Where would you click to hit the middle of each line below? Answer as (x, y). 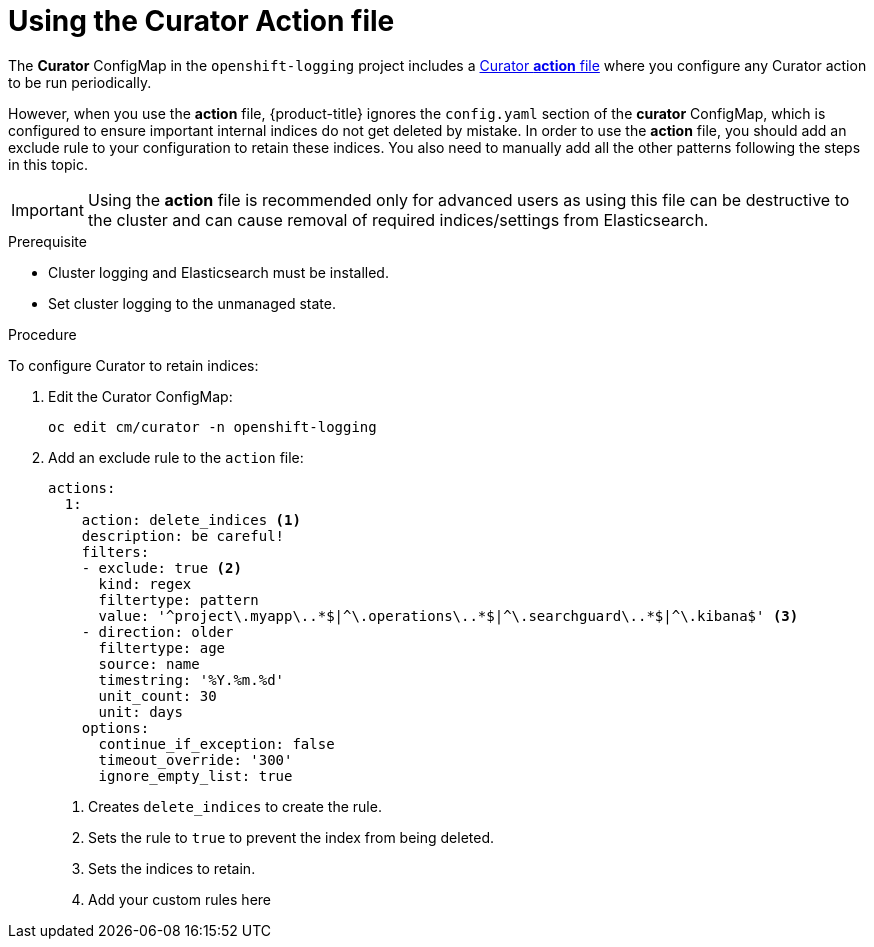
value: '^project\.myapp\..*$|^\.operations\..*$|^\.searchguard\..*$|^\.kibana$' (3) (448, 615)
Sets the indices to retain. (172, 868)
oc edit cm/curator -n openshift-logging (212, 426)
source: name (149, 663)
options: (115, 727)
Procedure (42, 334)
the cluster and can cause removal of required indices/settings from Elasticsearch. (398, 219)
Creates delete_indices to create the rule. (235, 806)
